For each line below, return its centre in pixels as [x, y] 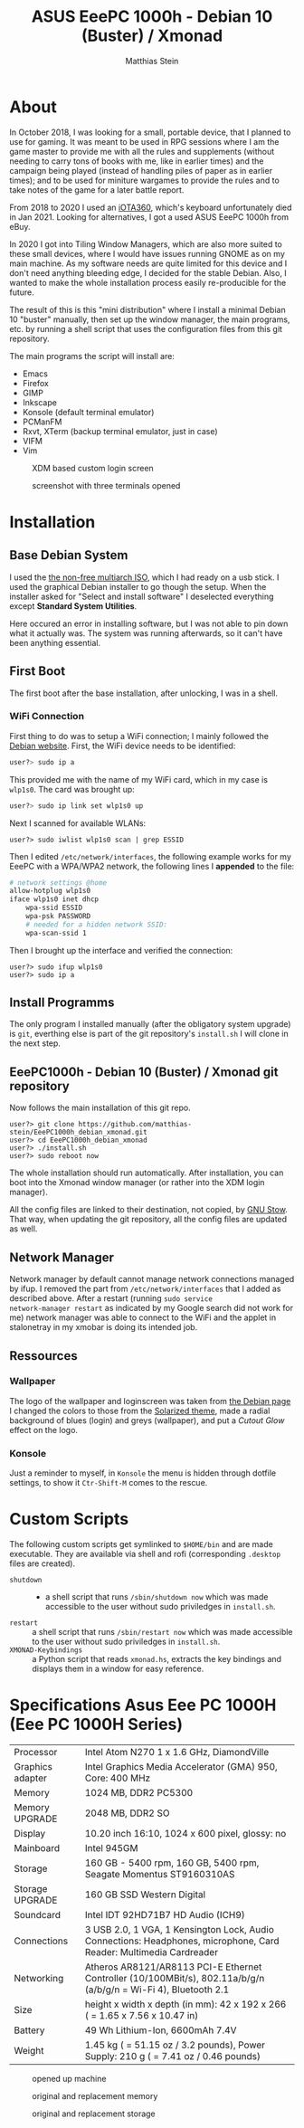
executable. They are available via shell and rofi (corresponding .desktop [145, 1554]
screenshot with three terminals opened [106, 485]
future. [22, 292]
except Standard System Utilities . [73, 606]
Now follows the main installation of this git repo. [100, 1108]
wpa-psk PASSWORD [58, 917]
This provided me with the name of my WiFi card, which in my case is [139, 779]
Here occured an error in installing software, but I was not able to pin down [149, 623]
